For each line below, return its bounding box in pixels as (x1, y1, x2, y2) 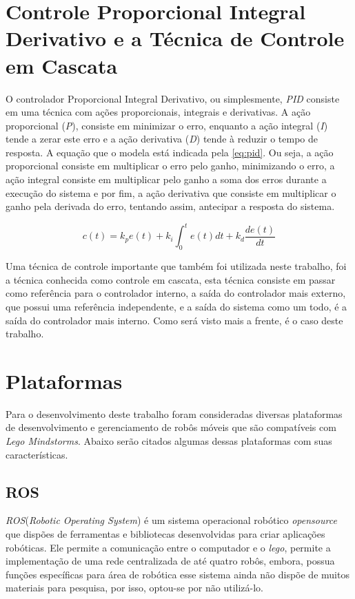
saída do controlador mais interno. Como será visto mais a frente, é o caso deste (6, 313, 343, 327)
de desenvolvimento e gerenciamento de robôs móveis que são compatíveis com (6, 420, 336, 434)
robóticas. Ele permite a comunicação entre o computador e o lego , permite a (6, 540, 331, 554)
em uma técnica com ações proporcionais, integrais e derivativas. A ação (6, 105, 311, 119)
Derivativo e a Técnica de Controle (6, 24, 345, 52)
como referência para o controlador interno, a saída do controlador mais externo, (6, 286, 346, 300)
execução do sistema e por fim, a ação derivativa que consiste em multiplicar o (6, 185, 336, 200)
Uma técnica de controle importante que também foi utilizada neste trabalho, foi (6, 259, 347, 273)
